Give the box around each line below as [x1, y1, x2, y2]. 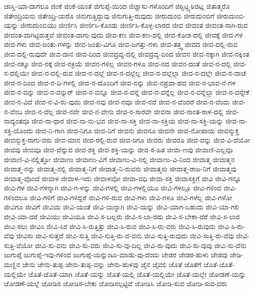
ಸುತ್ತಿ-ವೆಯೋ [4, 240, 33, 250]
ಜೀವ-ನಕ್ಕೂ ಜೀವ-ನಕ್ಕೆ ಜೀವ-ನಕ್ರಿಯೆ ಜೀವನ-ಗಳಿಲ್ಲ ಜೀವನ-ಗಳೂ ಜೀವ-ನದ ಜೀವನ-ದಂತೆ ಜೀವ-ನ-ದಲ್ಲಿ [4, 58, 232, 68]
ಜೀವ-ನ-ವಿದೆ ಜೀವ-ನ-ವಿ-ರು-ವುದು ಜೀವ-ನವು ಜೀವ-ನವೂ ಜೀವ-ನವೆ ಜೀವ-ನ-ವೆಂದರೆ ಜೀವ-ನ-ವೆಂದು [4, 96, 230, 106]
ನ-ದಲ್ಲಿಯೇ [4, 68, 29, 78]
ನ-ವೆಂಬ [4, 106, 22, 116]
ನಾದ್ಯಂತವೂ [4, 116, 30, 126]
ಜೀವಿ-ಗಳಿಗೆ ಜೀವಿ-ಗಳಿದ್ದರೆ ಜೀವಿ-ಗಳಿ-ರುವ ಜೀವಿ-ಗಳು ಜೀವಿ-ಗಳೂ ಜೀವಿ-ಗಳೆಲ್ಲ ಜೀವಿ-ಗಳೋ [30, 192, 233, 202]
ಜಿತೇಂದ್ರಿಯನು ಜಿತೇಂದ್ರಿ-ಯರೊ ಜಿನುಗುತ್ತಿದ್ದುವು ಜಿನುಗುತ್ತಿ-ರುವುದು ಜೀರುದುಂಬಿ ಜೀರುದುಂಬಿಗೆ [4, 10, 214, 21]
